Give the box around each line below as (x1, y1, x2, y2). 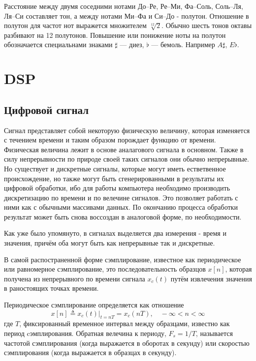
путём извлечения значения (170, 273, 253, 283)
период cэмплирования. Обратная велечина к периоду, (4, 328, 166, 338)
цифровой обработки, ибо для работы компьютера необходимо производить (4, 183, 230, 193)
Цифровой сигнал (4, 102, 89, 117)
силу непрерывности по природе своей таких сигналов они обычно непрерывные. (4, 154, 249, 164)
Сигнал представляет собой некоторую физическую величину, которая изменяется (4, 125, 250, 135)
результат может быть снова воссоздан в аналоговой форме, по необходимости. (4, 211, 242, 222)
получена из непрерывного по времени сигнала (4, 273, 145, 283)
